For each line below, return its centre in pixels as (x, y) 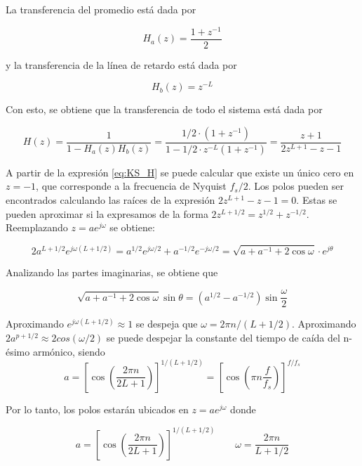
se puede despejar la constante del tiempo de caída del (223, 337)
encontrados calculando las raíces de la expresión (110, 200)
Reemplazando (37, 227)
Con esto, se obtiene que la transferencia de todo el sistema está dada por (164, 109)
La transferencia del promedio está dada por (101, 9)
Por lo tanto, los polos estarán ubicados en (97, 409)
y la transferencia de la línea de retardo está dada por (121, 64)
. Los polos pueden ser (296, 186)
